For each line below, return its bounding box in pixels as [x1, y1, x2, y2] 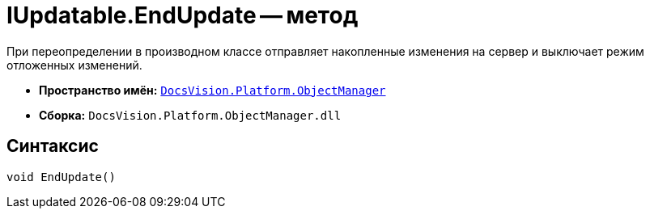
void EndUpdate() [6, 170, 116, 183]
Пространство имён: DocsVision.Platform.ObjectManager [39, 82, 386, 97]
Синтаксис [6, 136, 99, 157]
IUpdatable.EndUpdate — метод [6, 2, 359, 29]
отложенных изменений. [6, 57, 142, 72]
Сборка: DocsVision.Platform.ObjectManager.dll [39, 107, 342, 122]
